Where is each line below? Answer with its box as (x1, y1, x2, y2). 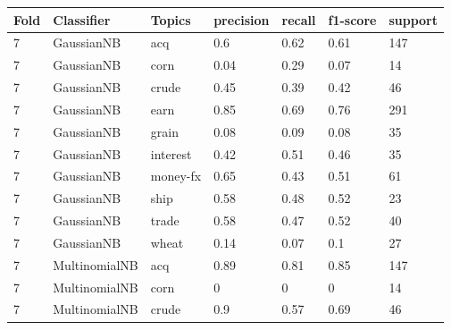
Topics (150, 10, 191, 29)
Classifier (53, 10, 111, 29)
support (388, 10, 438, 29)
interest (150, 144, 192, 163)
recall (281, 10, 316, 29)
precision (213, 10, 270, 29)
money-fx (150, 166, 202, 185)
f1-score (328, 10, 377, 29)
